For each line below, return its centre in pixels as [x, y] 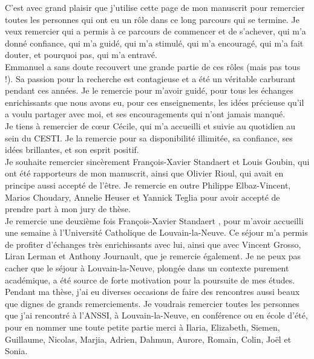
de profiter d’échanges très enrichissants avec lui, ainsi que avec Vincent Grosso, [153, 244]
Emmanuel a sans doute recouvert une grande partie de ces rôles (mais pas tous [153, 66]
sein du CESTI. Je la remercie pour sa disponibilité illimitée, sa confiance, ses [149, 137]
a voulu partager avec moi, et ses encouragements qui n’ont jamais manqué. [145, 114]
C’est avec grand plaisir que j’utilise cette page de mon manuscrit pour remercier [155, 7]
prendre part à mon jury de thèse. [68, 209]
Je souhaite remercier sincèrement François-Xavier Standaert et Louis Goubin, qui [157, 161]
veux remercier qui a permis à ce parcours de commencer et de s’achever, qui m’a [155, 31]
